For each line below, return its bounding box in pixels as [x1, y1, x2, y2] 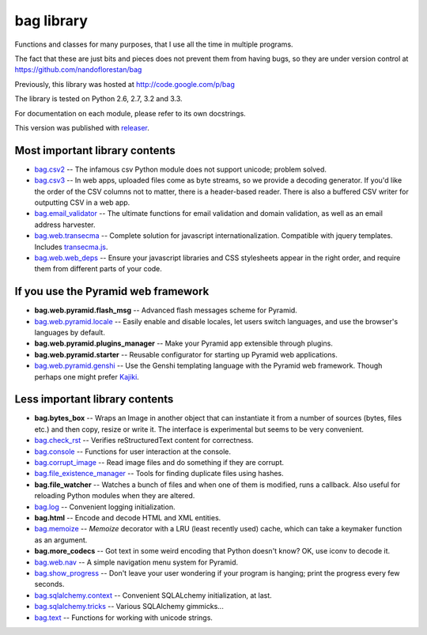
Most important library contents [14, 143, 176, 157]
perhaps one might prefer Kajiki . [34, 372, 140, 381]
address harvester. [34, 220, 96, 229]
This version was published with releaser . [14, 123, 150, 132]
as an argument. [34, 535, 88, 545]
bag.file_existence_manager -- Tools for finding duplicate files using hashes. [34, 469, 284, 478]
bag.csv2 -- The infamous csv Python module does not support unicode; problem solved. [34, 164, 327, 174]
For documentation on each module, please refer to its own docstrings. [14, 108, 247, 118]
